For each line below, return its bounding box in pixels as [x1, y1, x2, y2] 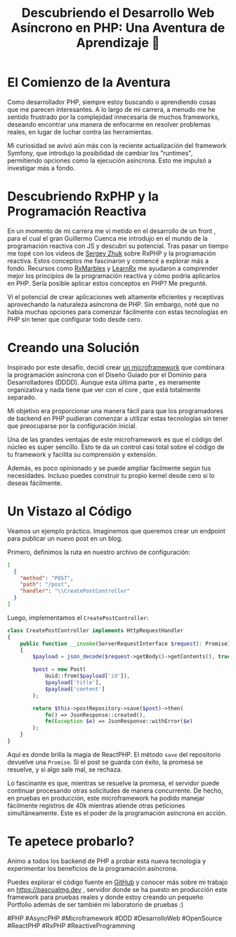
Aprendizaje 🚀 [76, 35, 160, 51]
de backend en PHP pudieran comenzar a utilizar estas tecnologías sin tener [7, 414, 228, 422]
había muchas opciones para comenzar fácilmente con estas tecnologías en [7, 308, 228, 316]
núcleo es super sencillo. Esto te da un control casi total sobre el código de [7, 442, 225, 451]
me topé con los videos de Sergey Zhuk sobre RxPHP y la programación [7, 249, 216, 258]
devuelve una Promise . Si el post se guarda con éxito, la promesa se [7, 757, 204, 766]
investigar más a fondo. [7, 163, 75, 172]
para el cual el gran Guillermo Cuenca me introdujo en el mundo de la [7, 234, 209, 242]
